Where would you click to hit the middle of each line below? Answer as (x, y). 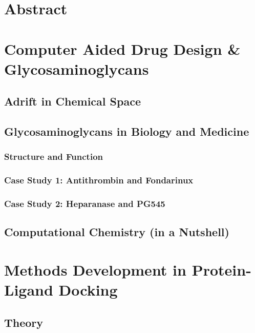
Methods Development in (95, 269)
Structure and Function (54, 157)
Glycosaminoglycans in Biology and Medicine (127, 131)
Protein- (221, 269)
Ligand (29, 290)
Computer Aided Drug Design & (122, 48)
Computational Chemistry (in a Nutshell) (117, 232)
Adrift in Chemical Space (72, 101)
